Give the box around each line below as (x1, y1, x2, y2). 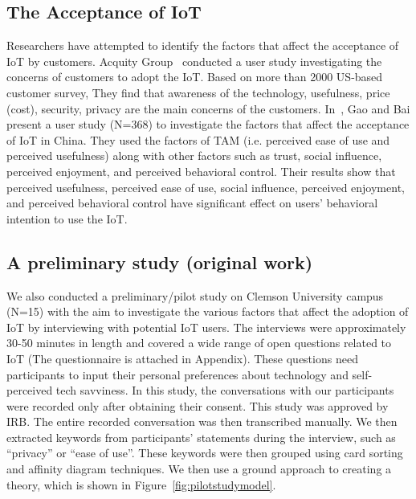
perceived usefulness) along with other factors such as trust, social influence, (6, 147, 382, 164)
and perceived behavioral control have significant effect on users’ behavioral (6, 194, 378, 211)
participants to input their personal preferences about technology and (6, 366, 349, 382)
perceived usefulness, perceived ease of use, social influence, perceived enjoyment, (6, 178, 405, 195)
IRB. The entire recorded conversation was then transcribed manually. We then (6, 413, 398, 430)
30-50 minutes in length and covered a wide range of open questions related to (6, 334, 392, 351)
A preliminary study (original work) (6, 249, 313, 274)
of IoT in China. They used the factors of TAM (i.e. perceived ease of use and (6, 131, 390, 148)
